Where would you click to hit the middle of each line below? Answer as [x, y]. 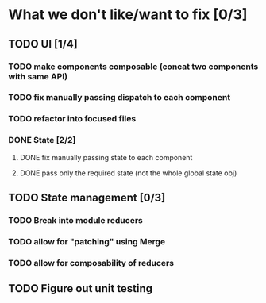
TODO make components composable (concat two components [133, 67]
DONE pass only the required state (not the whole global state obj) [128, 173]
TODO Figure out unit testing [81, 288]
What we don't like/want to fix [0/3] [128, 15]
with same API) [38, 76]
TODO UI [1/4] [43, 44]
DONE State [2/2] [42, 140]
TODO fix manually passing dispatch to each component [120, 98]
